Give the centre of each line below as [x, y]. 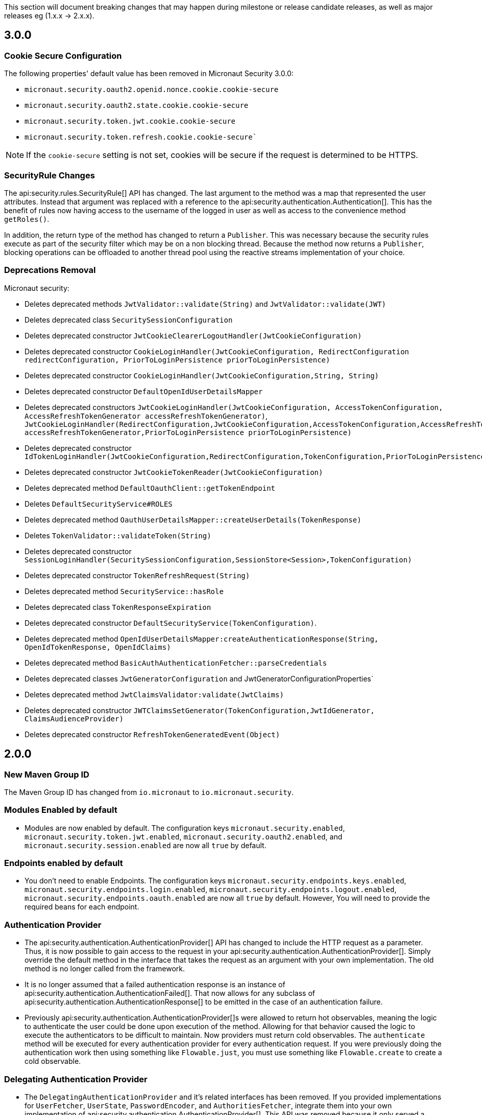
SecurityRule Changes [50, 175]
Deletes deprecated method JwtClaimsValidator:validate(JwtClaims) [154, 694]
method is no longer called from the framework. [105, 969]
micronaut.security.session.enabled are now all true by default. [146, 845]
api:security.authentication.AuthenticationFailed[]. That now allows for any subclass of [170, 993]
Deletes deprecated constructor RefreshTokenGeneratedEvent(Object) [152, 734]
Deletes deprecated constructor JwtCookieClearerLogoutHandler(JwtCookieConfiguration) [193, 335]
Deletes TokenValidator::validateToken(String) [118, 535]
